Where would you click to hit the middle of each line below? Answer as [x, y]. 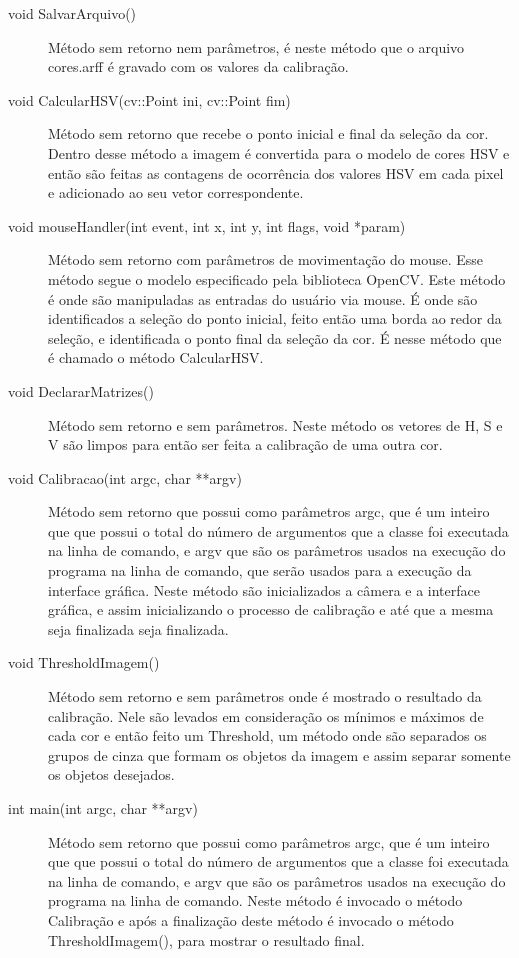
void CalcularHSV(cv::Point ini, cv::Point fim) [149, 99]
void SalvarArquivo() [72, 13]
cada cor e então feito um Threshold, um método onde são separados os [267, 735]
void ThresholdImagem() [84, 662]
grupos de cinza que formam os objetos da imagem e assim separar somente [279, 754]
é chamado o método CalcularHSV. [156, 357]
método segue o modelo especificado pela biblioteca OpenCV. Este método [277, 278]
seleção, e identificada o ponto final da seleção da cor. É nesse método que [275, 337]
